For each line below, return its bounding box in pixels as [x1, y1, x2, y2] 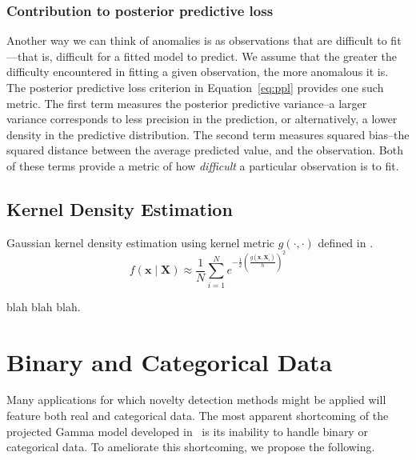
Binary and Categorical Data [6, 345, 333, 378]
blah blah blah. [6, 298, 81, 314]
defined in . [318, 234, 374, 250]
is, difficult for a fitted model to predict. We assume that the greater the [42, 47, 398, 64]
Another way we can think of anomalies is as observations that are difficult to [6, 32, 387, 49]
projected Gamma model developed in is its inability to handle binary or [6, 422, 368, 439]
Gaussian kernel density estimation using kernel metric [6, 234, 275, 250]
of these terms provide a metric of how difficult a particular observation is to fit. [6, 157, 399, 174]
